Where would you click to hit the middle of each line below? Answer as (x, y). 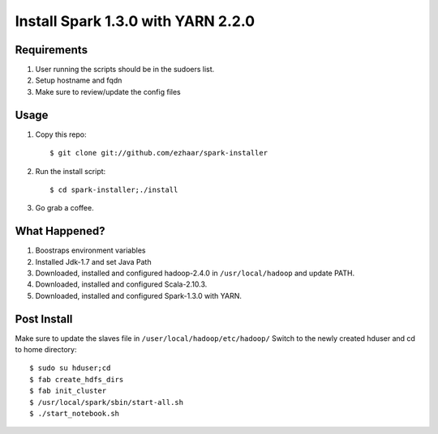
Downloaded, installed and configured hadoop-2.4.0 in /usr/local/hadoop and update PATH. (195, 273)
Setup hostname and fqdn (79, 80)
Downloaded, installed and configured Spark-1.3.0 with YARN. (139, 296)
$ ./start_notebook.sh (75, 414)
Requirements (52, 50)
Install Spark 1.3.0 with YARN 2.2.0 (135, 21)
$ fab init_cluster (68, 391)
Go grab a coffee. (64, 208)
